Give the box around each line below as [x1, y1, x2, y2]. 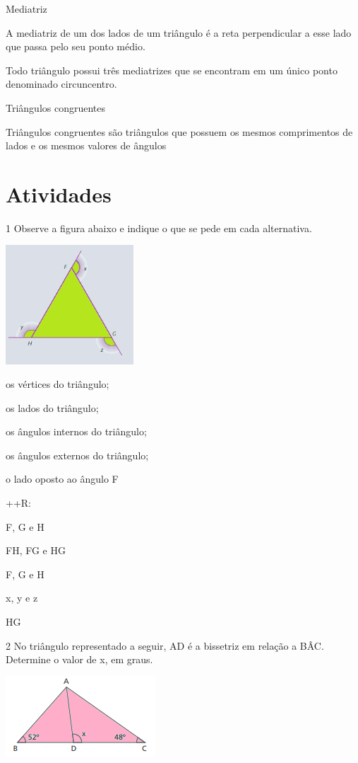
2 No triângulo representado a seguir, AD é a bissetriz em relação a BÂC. [6, 638, 324, 653]
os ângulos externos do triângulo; [6, 447, 149, 462]
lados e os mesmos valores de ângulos [6, 138, 167, 153]
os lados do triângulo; [6, 400, 99, 415]
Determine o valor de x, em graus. [6, 652, 153, 667]
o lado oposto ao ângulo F [6, 471, 119, 486]
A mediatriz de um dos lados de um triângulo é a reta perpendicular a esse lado [6, 25, 352, 40]
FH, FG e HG [6, 543, 66, 558]
